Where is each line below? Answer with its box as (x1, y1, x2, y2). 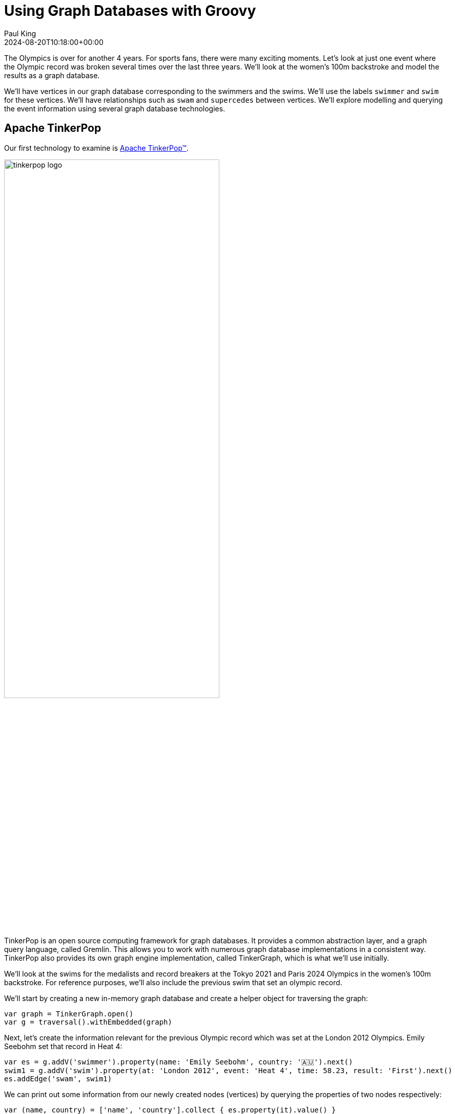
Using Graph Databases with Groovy (4, 2, 256, 19)
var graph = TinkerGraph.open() (4, 1009, 133, 1018)
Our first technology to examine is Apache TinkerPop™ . (4, 143, 189, 152)
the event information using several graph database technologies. (4, 104, 225, 113)
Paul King (4, 29, 36, 38)
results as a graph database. (4, 71, 100, 80)
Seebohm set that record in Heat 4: (4, 1041, 122, 1051)
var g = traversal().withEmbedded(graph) (4, 1017, 172, 1026)
